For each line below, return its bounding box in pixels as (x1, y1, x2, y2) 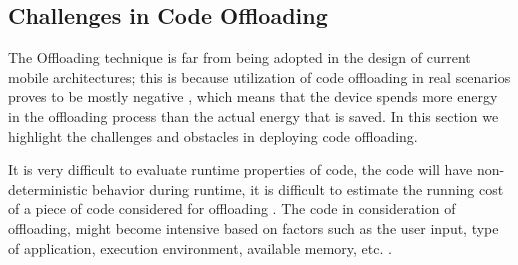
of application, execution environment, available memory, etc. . (8, 237, 392, 258)
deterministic (8, 178, 88, 199)
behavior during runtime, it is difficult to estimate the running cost (92, 178, 504, 199)
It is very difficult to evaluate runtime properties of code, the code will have (8, 159, 473, 180)
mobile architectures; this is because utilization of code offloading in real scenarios (8, 66, 511, 87)
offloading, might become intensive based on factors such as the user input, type (8, 217, 499, 238)
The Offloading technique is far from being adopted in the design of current (8, 47, 471, 68)
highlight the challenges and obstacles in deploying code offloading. (8, 125, 418, 146)
